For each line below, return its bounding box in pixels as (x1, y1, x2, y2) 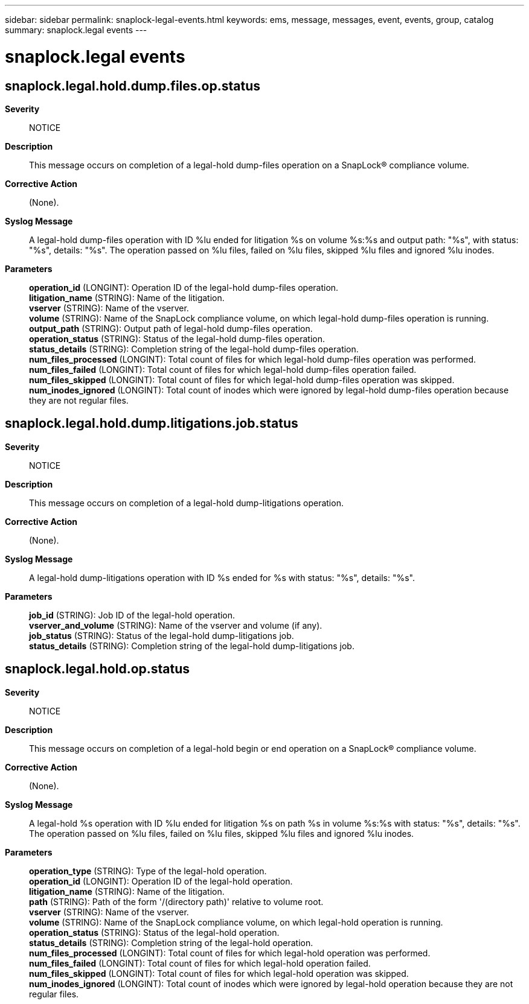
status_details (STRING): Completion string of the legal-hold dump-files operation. (29, 343, 359, 354)
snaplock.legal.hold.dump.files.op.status (5, 78, 260, 94)
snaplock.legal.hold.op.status (5, 661, 190, 677)
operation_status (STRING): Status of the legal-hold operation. (29, 927, 280, 938)
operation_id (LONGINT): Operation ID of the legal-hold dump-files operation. (29, 282, 339, 293)
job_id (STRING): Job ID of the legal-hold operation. (29, 609, 236, 620)
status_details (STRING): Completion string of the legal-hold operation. (29, 937, 313, 948)
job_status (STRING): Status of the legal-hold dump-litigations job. (29, 630, 294, 641)
